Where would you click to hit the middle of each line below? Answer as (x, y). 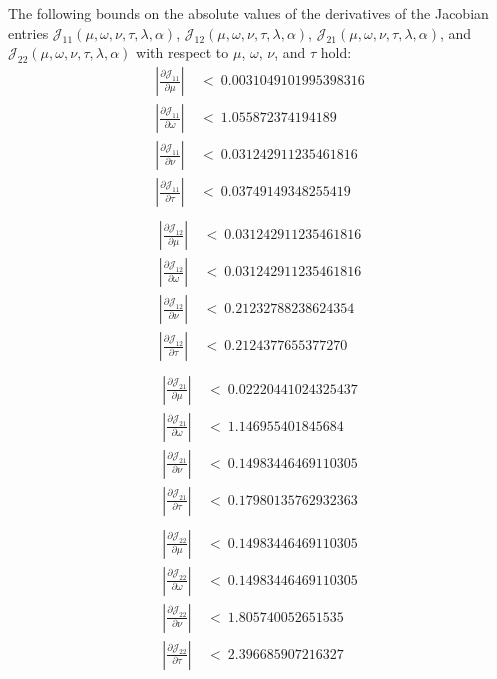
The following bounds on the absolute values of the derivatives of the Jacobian (248, 13)
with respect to (182, 52)
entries (28, 32)
